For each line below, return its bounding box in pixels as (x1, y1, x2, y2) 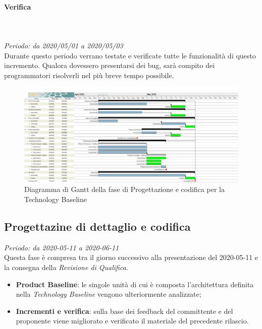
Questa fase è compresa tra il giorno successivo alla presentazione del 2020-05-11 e (4, 252, 258, 262)
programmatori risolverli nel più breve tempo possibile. (4, 70, 174, 80)
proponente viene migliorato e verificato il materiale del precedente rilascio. (16, 315, 249, 326)
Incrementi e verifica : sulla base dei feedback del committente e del (16, 305, 233, 316)
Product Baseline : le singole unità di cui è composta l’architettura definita (16, 279, 254, 289)
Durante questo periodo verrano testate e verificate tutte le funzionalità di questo (4, 50, 256, 60)
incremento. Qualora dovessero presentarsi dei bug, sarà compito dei (4, 60, 215, 71)
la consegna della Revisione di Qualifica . (4, 261, 128, 272)
